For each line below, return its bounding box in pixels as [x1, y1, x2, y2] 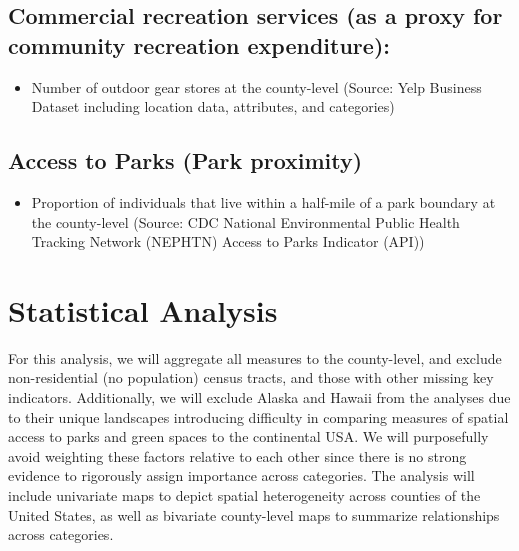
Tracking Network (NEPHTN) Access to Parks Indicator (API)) [31, 231, 425, 252]
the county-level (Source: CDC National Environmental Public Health [31, 211, 460, 232]
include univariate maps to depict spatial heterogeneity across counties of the [8, 485, 481, 506]
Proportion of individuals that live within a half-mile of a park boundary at [31, 191, 496, 212]
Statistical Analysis [8, 289, 278, 330]
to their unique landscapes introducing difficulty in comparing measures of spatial [8, 406, 509, 427]
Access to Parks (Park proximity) [8, 145, 363, 176]
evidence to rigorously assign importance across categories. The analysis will [8, 465, 475, 486]
